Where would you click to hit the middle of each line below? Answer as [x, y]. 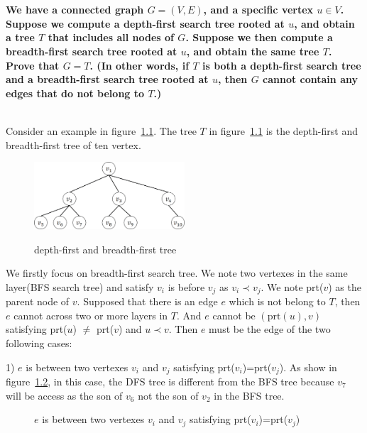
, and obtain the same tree [253, 51]
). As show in [308, 367]
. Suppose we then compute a [259, 37]
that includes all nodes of [111, 37]
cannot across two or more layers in [91, 315]
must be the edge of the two [270, 329]
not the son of [168, 395]
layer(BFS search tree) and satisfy [80, 286]
